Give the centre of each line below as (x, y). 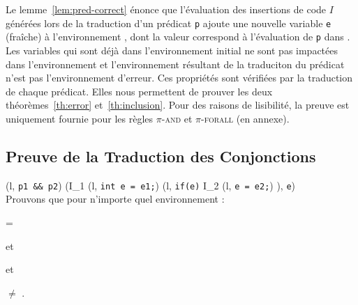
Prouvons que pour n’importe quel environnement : (115, 199)
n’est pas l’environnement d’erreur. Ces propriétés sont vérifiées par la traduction (179, 78)
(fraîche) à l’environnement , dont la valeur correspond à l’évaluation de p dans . (178, 37)
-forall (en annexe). (245, 118)
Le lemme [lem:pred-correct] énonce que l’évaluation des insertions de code (166, 9)
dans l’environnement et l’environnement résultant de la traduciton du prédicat (175, 64)
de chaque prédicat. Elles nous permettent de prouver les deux (139, 91)
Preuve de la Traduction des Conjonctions (161, 156)
